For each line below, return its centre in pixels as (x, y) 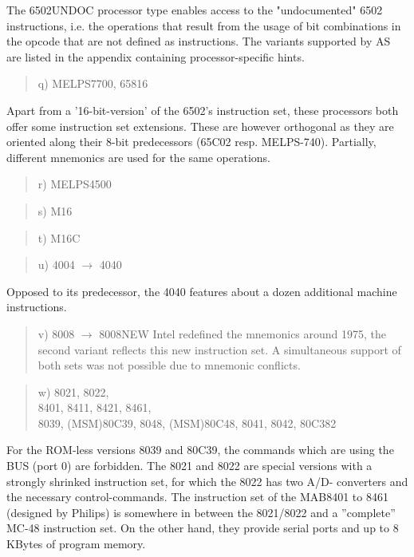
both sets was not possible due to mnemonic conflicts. (169, 365)
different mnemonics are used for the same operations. (138, 157)
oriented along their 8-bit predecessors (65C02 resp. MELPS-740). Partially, (191, 142)
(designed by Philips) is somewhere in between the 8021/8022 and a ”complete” (201, 512)
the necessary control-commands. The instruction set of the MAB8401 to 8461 (197, 497)
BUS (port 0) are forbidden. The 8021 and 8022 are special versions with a (189, 466)
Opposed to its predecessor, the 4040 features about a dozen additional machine (202, 291)
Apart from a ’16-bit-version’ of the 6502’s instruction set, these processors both (203, 110)
